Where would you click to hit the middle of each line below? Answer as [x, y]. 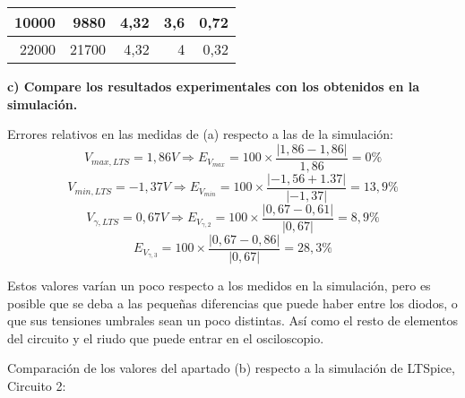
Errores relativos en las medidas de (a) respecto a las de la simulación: [200, 134]
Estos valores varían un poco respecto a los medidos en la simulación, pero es [219, 286]
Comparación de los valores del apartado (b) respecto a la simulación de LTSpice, [231, 368]
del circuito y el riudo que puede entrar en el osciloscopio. [166, 337]
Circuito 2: [37, 385]
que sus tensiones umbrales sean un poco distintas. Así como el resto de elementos [232, 320]
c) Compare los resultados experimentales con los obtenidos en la [213, 86]
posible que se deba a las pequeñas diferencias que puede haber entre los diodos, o [232, 303]
